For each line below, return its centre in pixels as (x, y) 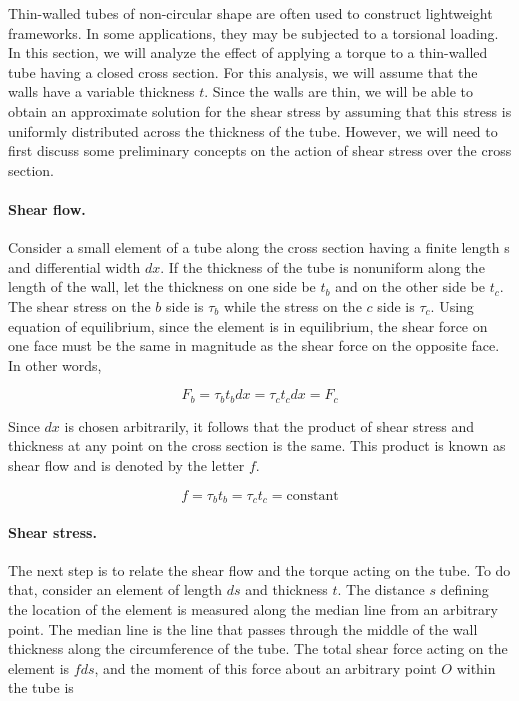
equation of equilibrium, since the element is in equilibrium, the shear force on (248, 325)
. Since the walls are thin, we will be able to (339, 91)
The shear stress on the (79, 305)
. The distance (381, 589)
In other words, (55, 364)
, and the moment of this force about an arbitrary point (265, 667)
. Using (452, 305)
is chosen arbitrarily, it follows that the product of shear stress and (269, 425)
